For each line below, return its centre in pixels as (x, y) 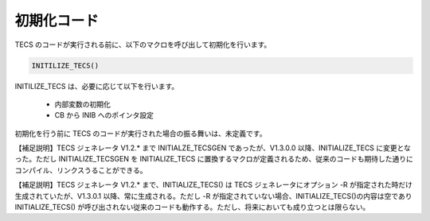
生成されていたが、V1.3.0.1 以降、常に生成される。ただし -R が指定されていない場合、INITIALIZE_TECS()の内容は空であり (213, 196)
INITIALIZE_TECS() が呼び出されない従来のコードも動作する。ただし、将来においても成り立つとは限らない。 (192, 207)
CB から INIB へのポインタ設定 (104, 115)
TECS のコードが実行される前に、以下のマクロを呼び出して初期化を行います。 (143, 45)
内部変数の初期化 (82, 104)
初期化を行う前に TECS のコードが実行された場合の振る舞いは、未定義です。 (141, 133)
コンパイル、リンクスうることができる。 (81, 170)
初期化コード (57, 21)
